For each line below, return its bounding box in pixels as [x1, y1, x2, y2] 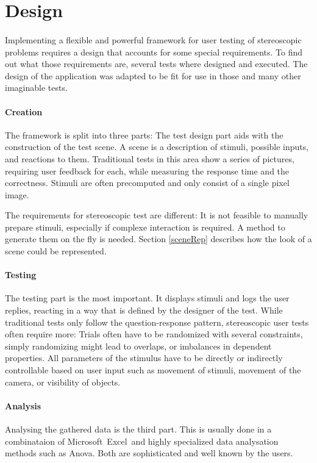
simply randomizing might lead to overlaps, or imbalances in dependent [5, 339, 272, 352]
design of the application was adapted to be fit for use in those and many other [5, 69, 301, 82]
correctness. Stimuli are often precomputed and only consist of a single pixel [5, 176, 290, 189]
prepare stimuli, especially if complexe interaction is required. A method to [5, 220, 285, 233]
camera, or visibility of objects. [5, 375, 121, 388]
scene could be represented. [5, 245, 107, 257]
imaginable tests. [5, 81, 68, 94]
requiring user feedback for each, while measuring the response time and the [5, 164, 290, 177]
